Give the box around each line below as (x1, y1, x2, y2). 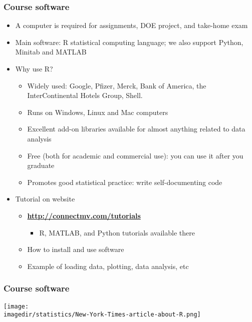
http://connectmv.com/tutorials (27, 210, 141, 220)
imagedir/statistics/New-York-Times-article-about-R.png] (4, 311, 201, 318)
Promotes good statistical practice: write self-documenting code (27, 176, 222, 187)
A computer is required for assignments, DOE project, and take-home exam (15, 20, 248, 30)
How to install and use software (27, 244, 124, 254)
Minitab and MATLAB (15, 46, 87, 57)
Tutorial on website (15, 193, 75, 204)
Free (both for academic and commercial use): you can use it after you (27, 150, 243, 160)
